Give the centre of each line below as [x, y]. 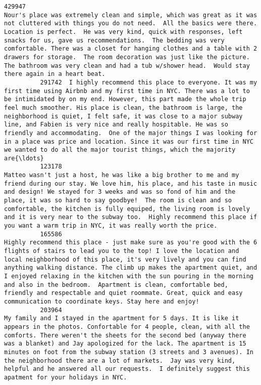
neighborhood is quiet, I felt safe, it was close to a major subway [123, 116]
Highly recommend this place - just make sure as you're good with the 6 [131, 243]
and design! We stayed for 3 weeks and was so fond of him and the [120, 192]
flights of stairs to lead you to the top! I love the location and [122, 251]
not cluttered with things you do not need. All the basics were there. [131, 24]
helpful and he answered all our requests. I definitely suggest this [127, 369]
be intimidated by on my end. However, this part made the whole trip [125, 99]
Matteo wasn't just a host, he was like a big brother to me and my [122, 175]
